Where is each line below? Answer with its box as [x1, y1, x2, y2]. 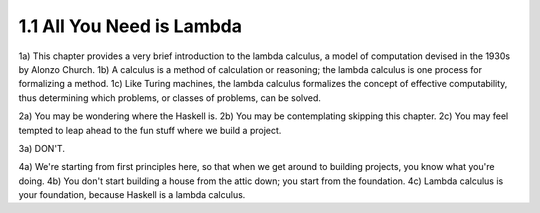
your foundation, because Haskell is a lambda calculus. [18, 189, 246, 201]
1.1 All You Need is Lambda [18, 15, 243, 37]
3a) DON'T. [18, 142, 65, 154]
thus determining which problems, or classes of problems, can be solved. [18, 91, 322, 104]
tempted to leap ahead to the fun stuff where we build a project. [18, 124, 282, 136]
